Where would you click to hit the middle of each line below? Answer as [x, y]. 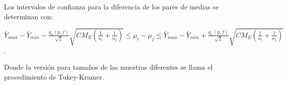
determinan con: [28, 16]
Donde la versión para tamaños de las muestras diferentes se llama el [108, 67]
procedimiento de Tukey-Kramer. [54, 76]
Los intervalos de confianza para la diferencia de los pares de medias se [111, 6]
